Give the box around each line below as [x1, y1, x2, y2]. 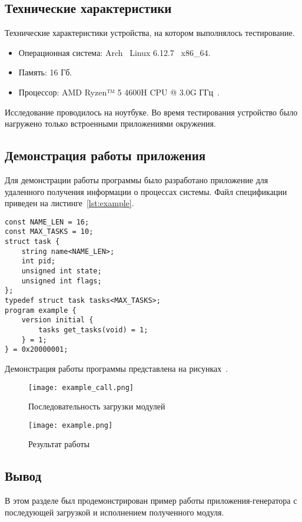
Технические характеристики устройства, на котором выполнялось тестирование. [5, 27, 295, 39]
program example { [5, 306, 77, 315]
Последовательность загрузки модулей [28, 400, 165, 412]
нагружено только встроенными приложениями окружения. [5, 117, 216, 130]
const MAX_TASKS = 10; [5, 227, 94, 236]
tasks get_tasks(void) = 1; [38, 325, 148, 334]
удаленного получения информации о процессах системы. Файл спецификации [5, 185, 287, 197]
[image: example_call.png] [28, 383, 134, 392]
